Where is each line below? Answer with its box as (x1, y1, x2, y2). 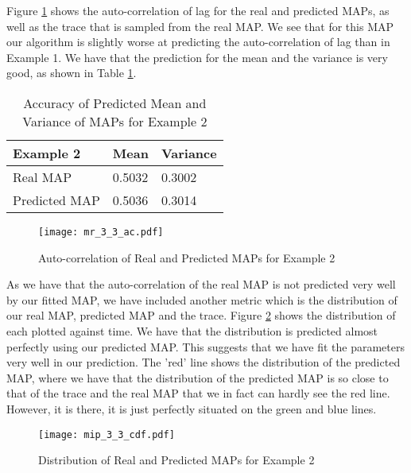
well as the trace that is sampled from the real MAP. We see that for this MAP (6, 17, 394, 34)
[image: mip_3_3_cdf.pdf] (38, 428, 175, 440)
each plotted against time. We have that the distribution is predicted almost (6, 323, 378, 339)
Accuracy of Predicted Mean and (23, 93, 207, 112)
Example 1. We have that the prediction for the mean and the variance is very (6, 48, 388, 65)
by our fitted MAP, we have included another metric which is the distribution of (6, 291, 397, 308)
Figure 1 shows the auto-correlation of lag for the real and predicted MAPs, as (6, 2, 390, 18)
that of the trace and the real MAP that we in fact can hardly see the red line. (6, 385, 390, 401)
